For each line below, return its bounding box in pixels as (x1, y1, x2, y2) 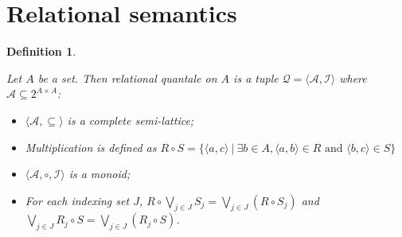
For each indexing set (25, 192, 130, 208)
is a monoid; (68, 165, 131, 182)
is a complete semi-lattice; (67, 111, 194, 128)
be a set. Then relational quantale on (37, 69, 217, 86)
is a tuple (233, 69, 279, 86)
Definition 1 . (6, 43, 76, 60)
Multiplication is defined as (25, 138, 157, 155)
